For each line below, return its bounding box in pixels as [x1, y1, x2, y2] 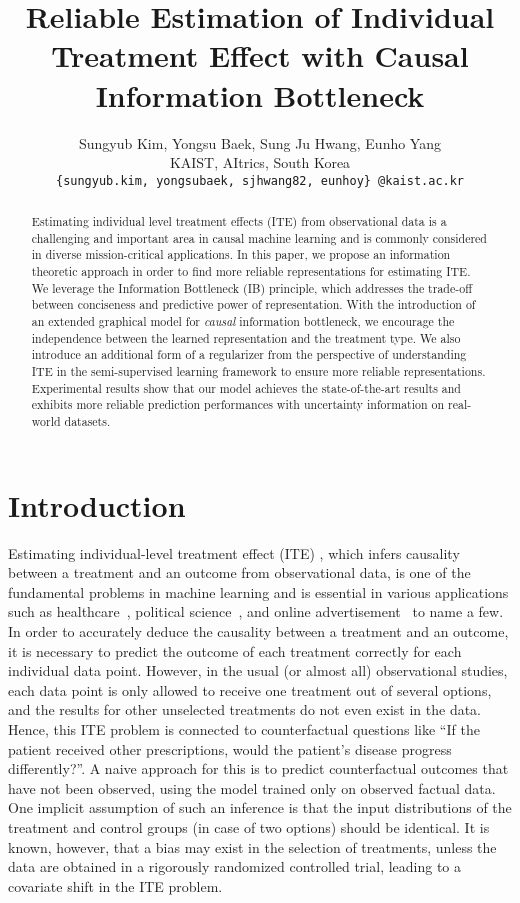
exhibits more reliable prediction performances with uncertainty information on [31, 396, 445, 413]
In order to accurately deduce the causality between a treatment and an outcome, [8, 620, 509, 641]
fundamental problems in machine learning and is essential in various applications [8, 581, 509, 602]
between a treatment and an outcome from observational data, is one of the [8, 562, 471, 583]
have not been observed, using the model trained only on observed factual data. [8, 777, 496, 798]
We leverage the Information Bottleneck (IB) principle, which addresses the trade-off [31, 279, 473, 296]
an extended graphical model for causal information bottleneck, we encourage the [31, 313, 455, 330]
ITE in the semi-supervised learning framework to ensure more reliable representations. [31, 363, 486, 380]
